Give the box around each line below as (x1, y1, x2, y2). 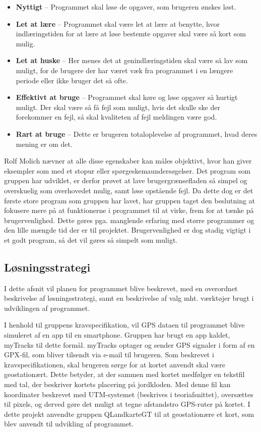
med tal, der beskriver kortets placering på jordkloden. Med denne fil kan (4, 379, 231, 390)
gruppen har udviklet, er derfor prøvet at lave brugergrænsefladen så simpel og (4, 175, 247, 186)
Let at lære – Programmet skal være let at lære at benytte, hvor (16, 18, 220, 29)
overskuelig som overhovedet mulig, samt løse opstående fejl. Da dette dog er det (4, 185, 253, 195)
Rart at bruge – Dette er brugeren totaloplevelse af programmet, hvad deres (16, 128, 257, 139)
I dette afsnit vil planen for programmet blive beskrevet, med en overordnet (4, 283, 238, 293)
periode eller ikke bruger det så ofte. (16, 75, 128, 85)
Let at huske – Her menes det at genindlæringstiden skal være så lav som (16, 55, 248, 66)
